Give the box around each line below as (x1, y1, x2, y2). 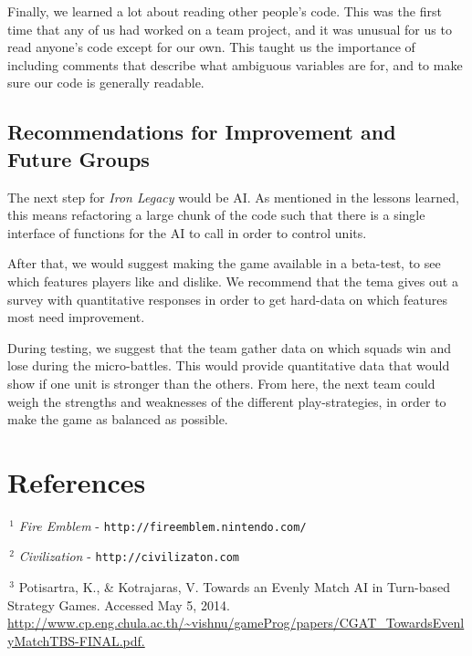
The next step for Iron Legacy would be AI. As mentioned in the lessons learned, (7, 187, 459, 206)
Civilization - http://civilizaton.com (18, 547, 239, 566)
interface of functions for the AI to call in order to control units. (7, 223, 367, 242)
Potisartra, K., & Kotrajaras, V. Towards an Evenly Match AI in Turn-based (18, 578, 450, 597)
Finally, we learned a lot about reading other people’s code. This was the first (7, 2, 442, 20)
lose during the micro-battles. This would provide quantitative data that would (7, 356, 450, 375)
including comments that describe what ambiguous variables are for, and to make (7, 55, 463, 74)
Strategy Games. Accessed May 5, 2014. (7, 595, 230, 614)
